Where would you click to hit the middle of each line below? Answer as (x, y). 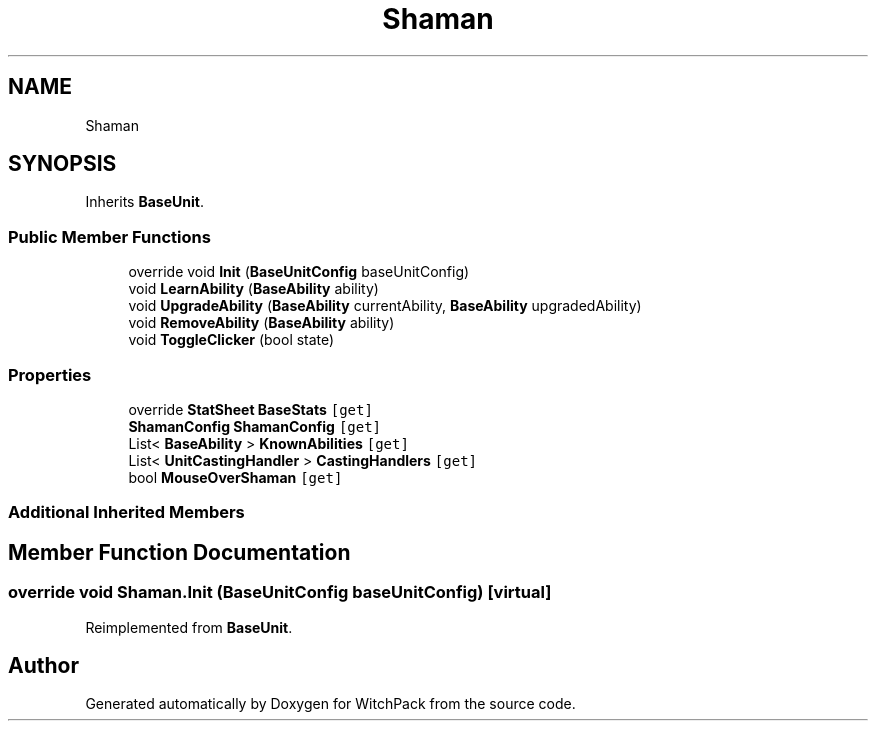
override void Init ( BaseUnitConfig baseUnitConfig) (299, 272)
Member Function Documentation (179, 552)
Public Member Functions (109, 236)
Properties (50, 374)
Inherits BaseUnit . (144, 202)
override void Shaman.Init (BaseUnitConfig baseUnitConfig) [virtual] (280, 592)
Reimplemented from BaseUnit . (189, 627)
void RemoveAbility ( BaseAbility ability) (261, 323)
